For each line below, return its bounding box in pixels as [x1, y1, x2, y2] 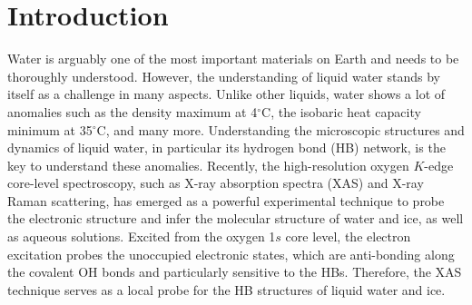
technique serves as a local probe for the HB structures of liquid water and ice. [7, 280, 446, 299]
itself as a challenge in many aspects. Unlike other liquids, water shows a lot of [7, 84, 446, 103]
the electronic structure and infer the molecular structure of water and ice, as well [7, 209, 464, 228]
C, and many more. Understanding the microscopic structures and [96, 120, 465, 139]
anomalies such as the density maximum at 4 [7, 102, 258, 121]
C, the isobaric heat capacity [261, 102, 421, 121]
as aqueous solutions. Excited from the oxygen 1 [7, 227, 276, 246]
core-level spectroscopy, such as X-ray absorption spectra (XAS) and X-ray [7, 173, 424, 192]
